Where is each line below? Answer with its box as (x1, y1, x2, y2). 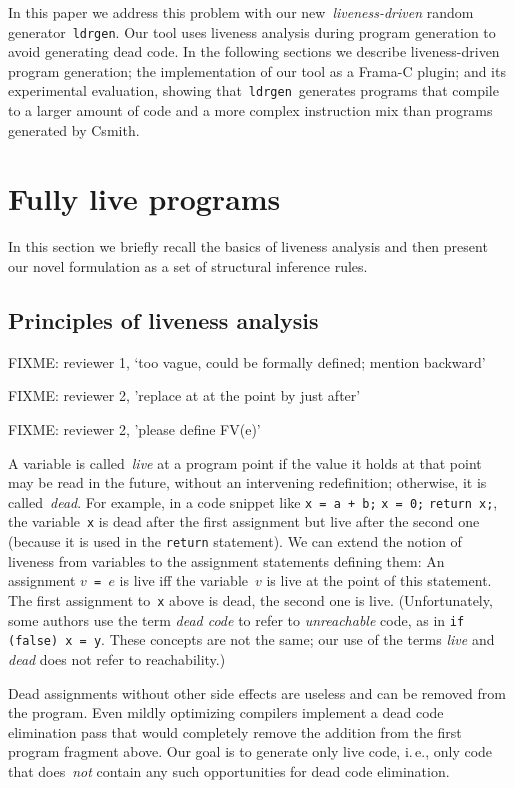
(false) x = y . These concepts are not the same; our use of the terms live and (8, 629, 495, 650)
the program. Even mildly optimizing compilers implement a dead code (8, 702, 444, 723)
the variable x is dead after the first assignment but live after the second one (8, 511, 480, 532)
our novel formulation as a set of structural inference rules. (8, 256, 368, 276)
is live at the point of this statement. (266, 570, 492, 591)
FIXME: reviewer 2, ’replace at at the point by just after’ (8, 385, 361, 406)
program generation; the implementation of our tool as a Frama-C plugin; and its (8, 60, 506, 81)
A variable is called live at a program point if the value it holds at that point (8, 452, 482, 473)
